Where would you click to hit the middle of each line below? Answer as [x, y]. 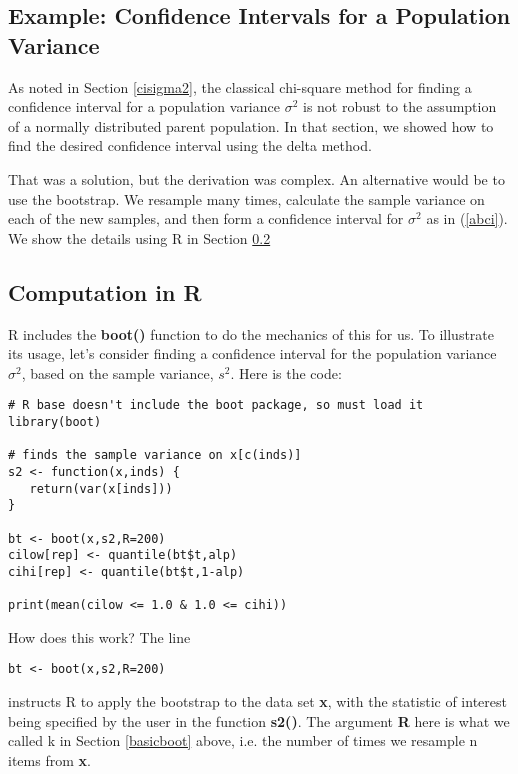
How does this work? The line [99, 636]
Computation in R [105, 291]
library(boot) [55, 421]
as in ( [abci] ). [467, 218]
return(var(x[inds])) [101, 488]
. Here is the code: [286, 372]
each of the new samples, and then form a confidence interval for [206, 218]
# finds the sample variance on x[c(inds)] [155, 455]
